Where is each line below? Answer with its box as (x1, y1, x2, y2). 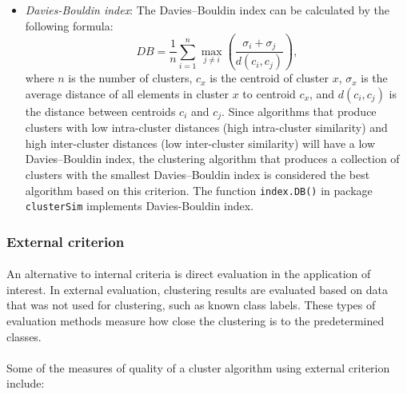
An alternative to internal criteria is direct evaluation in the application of (6, 265, 371, 282)
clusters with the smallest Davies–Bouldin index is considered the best (25, 165, 370, 182)
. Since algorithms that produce (221, 102, 377, 119)
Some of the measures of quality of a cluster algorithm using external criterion (6, 359, 390, 376)
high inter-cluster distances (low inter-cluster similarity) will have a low (25, 134, 376, 151)
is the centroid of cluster (209, 70, 329, 86)
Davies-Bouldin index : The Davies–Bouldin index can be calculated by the (25, 2, 389, 18)
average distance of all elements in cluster (25, 85, 229, 101)
